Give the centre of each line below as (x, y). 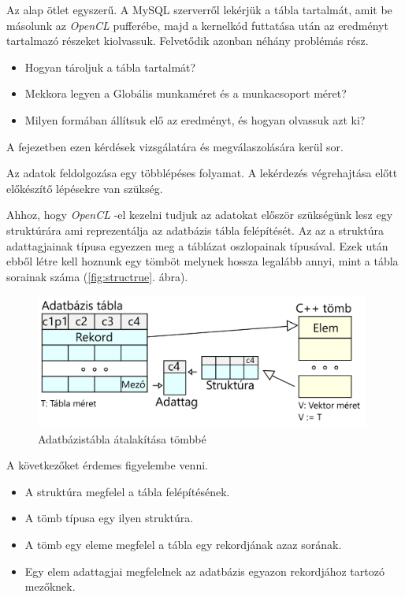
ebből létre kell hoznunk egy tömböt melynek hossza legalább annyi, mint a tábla (202, 261)
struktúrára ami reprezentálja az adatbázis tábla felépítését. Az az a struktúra (195, 230)
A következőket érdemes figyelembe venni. (107, 465)
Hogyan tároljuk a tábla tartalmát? (110, 67)
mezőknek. (50, 586)
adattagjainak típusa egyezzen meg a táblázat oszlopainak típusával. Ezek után (197, 245)
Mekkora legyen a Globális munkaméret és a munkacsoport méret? (186, 93)
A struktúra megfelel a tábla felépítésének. (127, 491)
